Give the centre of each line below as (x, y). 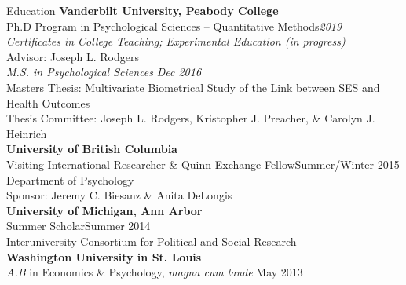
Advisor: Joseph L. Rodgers (73, 56)
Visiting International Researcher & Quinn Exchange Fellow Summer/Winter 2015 (203, 164)
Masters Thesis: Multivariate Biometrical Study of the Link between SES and (193, 87)
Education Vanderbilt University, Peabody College (143, 10)
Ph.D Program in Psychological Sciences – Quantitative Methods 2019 (174, 26)
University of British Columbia (92, 149)
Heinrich (27, 133)
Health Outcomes (48, 102)
